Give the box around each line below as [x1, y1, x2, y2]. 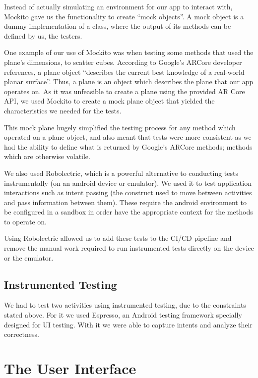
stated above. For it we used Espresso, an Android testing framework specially [4, 310, 242, 320]
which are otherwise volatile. [4, 151, 90, 162]
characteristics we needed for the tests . [4, 105, 122, 115]
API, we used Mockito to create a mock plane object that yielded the [4, 96, 215, 106]
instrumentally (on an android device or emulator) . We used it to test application [4, 177, 252, 188]
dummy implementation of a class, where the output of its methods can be [4, 21, 231, 31]
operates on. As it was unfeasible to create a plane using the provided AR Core [4, 86, 245, 96]
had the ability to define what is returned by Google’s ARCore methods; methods [4, 141, 253, 152]
